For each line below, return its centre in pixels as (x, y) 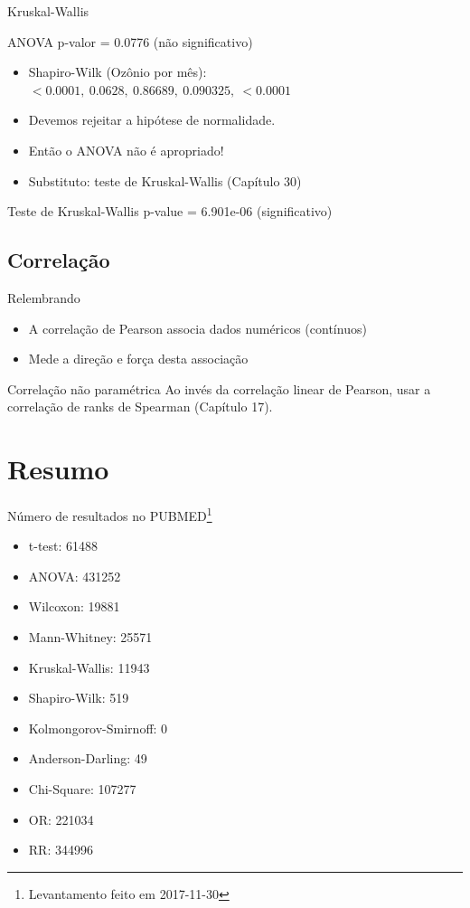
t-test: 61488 (63, 546)
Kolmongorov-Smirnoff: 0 (98, 728)
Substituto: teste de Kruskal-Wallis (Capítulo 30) (165, 180)
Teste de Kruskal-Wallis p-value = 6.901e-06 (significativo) (170, 211)
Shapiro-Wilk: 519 (79, 698)
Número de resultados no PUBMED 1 (110, 514)
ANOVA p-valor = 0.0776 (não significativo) (130, 41)
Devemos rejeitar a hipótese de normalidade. (152, 120)
